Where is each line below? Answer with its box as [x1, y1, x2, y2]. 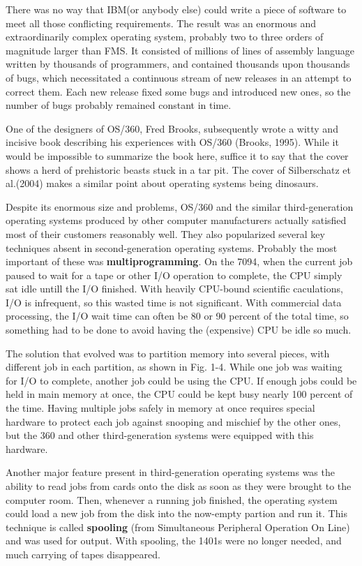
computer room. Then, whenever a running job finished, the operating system [6, 492, 338, 507]
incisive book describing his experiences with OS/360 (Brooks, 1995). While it [6, 135, 339, 149]
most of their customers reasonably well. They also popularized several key [6, 226, 325, 241]
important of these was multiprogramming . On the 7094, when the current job [6, 254, 353, 269]
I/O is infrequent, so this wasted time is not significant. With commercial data [6, 295, 342, 309]
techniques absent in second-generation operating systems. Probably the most [6, 240, 338, 255]
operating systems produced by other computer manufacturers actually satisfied [6, 213, 347, 228]
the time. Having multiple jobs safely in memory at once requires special [6, 401, 315, 415]
